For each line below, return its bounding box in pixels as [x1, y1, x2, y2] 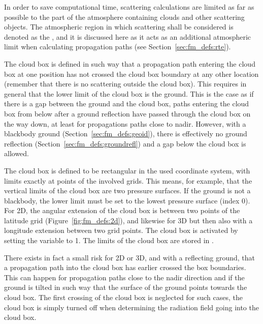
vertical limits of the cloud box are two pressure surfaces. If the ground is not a [4, 185, 251, 196]
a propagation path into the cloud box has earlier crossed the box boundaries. [4, 262, 246, 273]
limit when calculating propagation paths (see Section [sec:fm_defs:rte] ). [4, 41, 231, 52]
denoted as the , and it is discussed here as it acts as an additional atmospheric [4, 31, 251, 42]
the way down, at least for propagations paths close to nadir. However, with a [4, 118, 246, 129]
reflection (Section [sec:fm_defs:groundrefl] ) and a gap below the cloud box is [4, 138, 246, 149]
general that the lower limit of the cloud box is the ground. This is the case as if [4, 88, 254, 99]
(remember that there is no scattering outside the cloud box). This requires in [4, 78, 247, 89]
